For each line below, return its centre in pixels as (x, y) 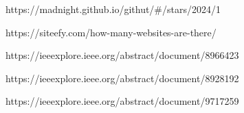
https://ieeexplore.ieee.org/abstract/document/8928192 (122, 78)
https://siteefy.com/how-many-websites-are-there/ (111, 32)
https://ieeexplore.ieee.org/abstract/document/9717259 (122, 101)
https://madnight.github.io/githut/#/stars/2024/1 (113, 9)
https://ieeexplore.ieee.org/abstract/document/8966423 (122, 55)
